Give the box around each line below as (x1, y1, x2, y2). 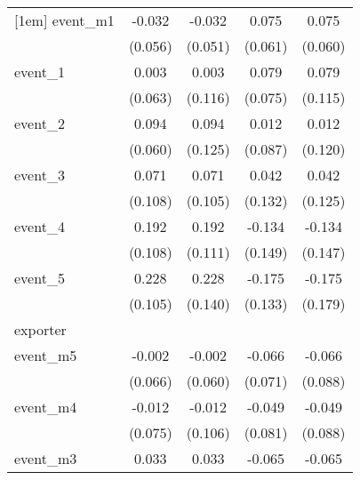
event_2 (14, 113, 65, 133)
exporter (14, 319, 67, 340)
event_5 (14, 268, 65, 288)
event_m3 (14, 448, 77, 468)
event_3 (14, 164, 65, 185)
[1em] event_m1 (14, 10, 115, 30)
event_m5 (14, 345, 77, 365)
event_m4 (14, 396, 77, 417)
